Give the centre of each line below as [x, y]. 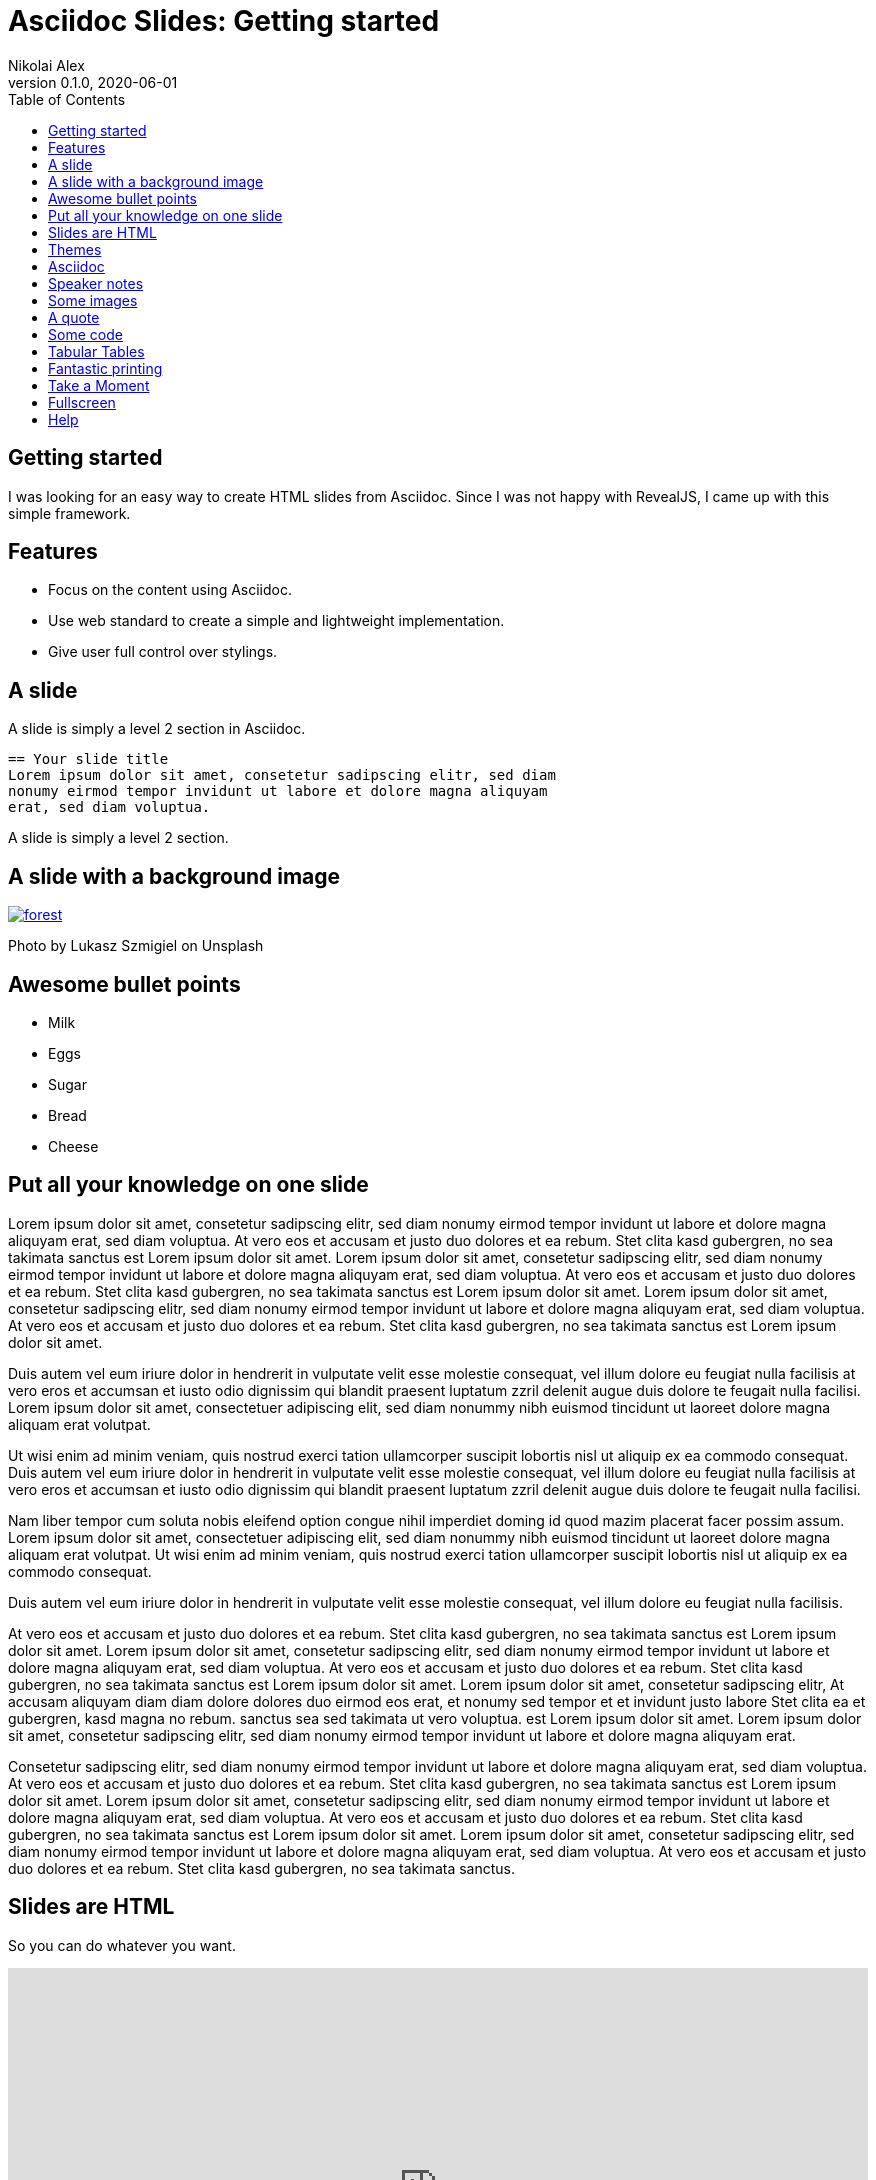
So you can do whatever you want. [122, 1945]
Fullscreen [82, 402]
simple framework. [69, 513]
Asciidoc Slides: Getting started [224, 21]
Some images [93, 300]
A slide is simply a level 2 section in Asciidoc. [157, 729]
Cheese [73, 1146]
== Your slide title [88, 759]
